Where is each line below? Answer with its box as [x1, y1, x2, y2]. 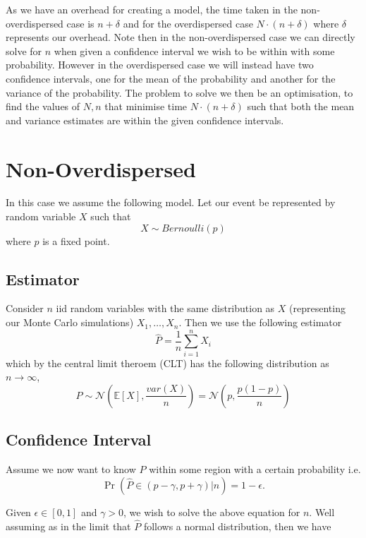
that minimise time [104, 99, 188, 114]
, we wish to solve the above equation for [123, 504, 300, 519]
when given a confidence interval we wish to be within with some [54, 43, 335, 58]
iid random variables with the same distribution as [56, 301, 275, 316]
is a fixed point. [42, 233, 110, 248]
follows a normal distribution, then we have [143, 518, 331, 533]
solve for [6, 43, 42, 58]
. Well [309, 504, 335, 519]
